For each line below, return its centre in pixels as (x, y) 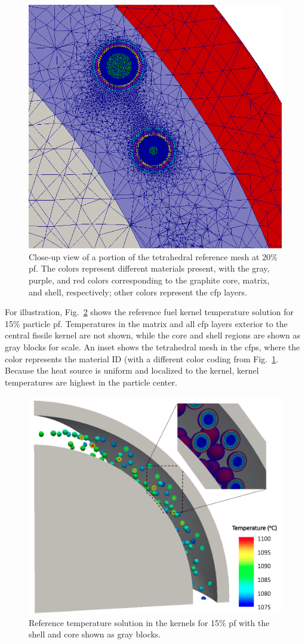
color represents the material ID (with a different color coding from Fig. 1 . (142, 358)
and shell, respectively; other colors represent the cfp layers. (138, 292)
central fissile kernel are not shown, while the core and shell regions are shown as (152, 335)
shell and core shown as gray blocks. (95, 634)
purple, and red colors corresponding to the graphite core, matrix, (149, 280)
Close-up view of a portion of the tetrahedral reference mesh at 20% (153, 256)
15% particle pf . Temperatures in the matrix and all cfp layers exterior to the (146, 323)
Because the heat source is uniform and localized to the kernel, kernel (132, 370)
